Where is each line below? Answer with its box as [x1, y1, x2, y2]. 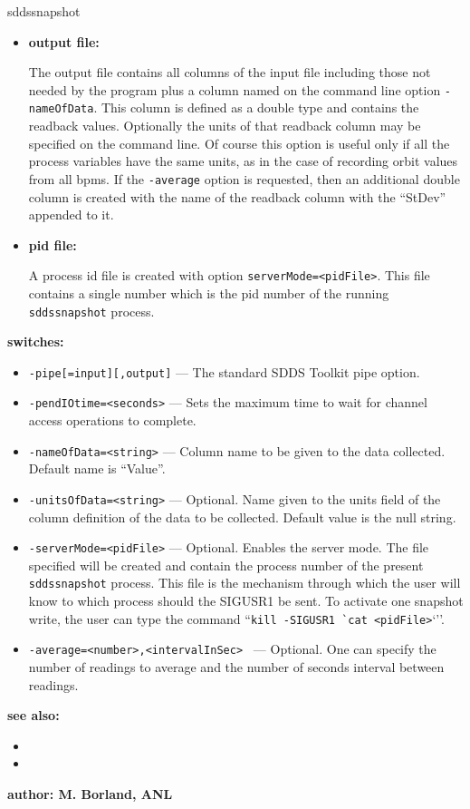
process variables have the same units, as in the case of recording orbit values [28, 151, 458, 171]
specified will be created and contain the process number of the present [28, 555, 424, 574]
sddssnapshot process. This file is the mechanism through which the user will [28, 573, 461, 592]
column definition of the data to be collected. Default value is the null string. [28, 507, 456, 526]
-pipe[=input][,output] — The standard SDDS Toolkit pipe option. [28, 362, 420, 381]
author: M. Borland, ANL [7, 785, 173, 803]
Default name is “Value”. [28, 459, 166, 478]
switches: [7, 332, 64, 351]
